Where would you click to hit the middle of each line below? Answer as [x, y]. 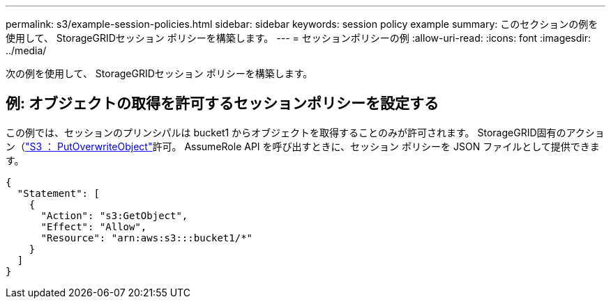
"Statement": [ [58, 193]
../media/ [26, 50]
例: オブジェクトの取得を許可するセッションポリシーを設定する [222, 104]
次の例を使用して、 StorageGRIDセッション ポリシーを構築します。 [159, 73]
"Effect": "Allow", [94, 226]
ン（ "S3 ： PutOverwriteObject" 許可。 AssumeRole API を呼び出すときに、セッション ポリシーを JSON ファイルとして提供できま [303, 146]
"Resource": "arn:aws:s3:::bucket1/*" [147, 238]
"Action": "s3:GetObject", [114, 215]
